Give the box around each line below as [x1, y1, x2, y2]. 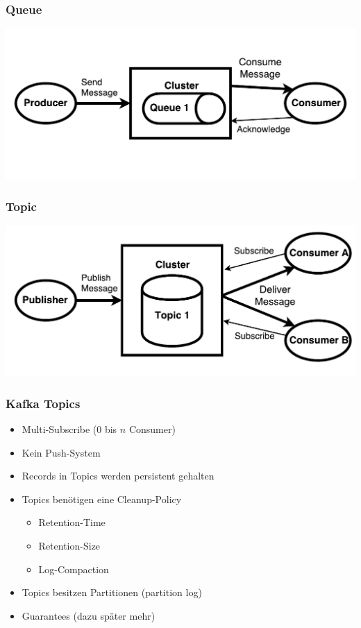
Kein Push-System [22, 445, 101, 459]
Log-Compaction [38, 561, 109, 576]
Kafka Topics [6, 394, 81, 411]
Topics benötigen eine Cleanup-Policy [22, 491, 182, 506]
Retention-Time [38, 515, 106, 529]
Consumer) [128, 421, 176, 436]
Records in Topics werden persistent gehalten [22, 468, 215, 483]
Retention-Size [38, 538, 101, 552]
